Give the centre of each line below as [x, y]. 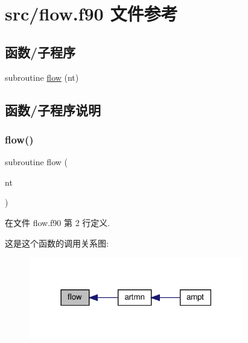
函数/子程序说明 [53, 109]
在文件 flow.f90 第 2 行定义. [58, 222]
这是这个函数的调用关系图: [57, 243]
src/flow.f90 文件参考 [91, 14]
